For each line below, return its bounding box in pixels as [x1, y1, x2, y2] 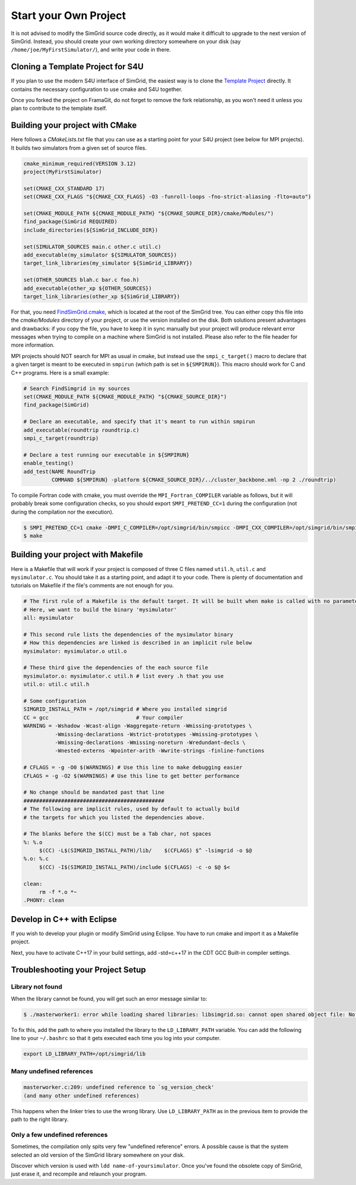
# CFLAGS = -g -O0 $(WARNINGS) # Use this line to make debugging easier [23, 764, 243, 771]
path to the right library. [11, 1116, 69, 1123]
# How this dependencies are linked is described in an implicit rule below [23, 639, 252, 647]
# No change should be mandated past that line [23, 789, 164, 796]
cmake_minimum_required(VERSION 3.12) [23, 160, 136, 167]
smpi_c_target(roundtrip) [23, 435, 99, 442]
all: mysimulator [23, 614, 74, 622]
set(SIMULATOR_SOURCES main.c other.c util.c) [23, 243, 161, 250]
